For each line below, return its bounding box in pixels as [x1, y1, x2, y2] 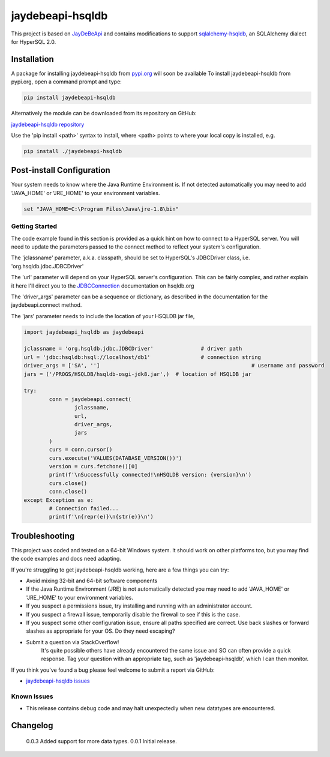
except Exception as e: [23, 496, 94, 504]
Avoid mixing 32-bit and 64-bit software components [26, 577, 158, 584]
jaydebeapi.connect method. [11, 301, 82, 309]
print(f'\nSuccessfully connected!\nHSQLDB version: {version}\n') [49, 471, 252, 478]
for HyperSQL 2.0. [11, 38, 56, 45]
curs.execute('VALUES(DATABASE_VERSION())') [49, 454, 182, 462]
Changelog [11, 720, 53, 731]
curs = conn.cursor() [49, 446, 113, 453]
